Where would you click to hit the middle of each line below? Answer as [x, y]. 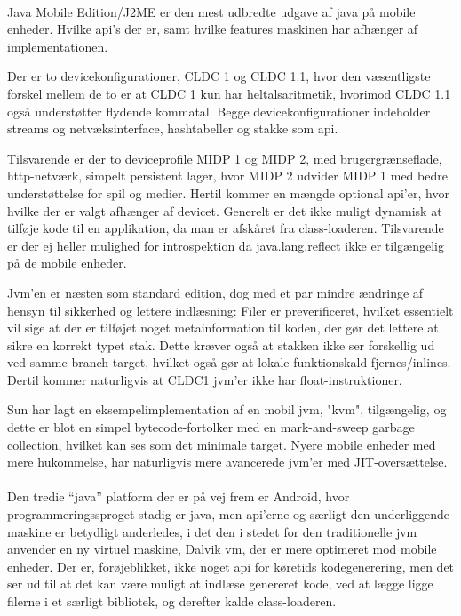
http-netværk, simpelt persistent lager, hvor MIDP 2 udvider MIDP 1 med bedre [227, 176]
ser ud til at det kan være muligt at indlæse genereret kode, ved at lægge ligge [220, 584]
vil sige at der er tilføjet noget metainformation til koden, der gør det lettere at [223, 328]
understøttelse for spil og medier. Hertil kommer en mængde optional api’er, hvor [228, 192]
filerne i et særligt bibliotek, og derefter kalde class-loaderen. [172, 601]
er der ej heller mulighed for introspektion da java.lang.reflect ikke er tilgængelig [226, 245]
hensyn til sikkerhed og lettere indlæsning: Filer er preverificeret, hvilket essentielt [230, 310]
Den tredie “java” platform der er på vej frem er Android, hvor [179, 496]
